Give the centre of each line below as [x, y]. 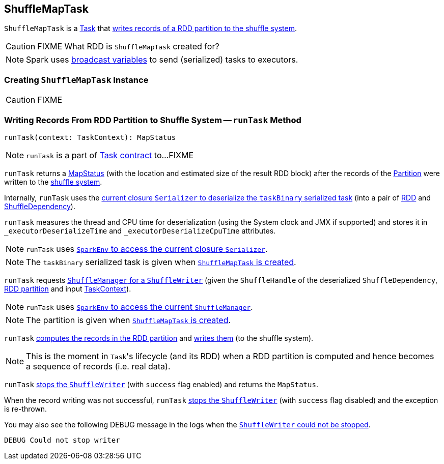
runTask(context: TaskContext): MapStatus [90, 137]
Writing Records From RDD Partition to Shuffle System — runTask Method [153, 120]
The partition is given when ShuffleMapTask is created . [129, 320]
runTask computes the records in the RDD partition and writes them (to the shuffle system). [159, 338]
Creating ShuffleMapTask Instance [76, 80]
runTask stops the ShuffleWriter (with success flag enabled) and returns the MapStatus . [161, 384]
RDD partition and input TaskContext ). [68, 288]
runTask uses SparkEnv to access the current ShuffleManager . [140, 307]
